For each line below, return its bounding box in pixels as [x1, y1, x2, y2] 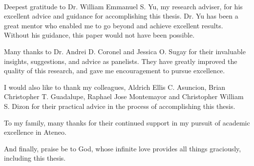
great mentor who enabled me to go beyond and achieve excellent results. [4, 20, 223, 30]
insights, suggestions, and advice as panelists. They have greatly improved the [4, 56, 237, 66]
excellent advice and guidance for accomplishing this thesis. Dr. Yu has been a [4, 11, 238, 21]
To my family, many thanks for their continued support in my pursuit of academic [4, 117, 250, 127]
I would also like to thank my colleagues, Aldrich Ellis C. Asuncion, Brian [4, 82, 226, 92]
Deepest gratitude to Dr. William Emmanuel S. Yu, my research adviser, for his [4, 1, 243, 11]
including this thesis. [4, 153, 66, 163]
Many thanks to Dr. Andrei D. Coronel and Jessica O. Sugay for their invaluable [4, 46, 246, 56]
